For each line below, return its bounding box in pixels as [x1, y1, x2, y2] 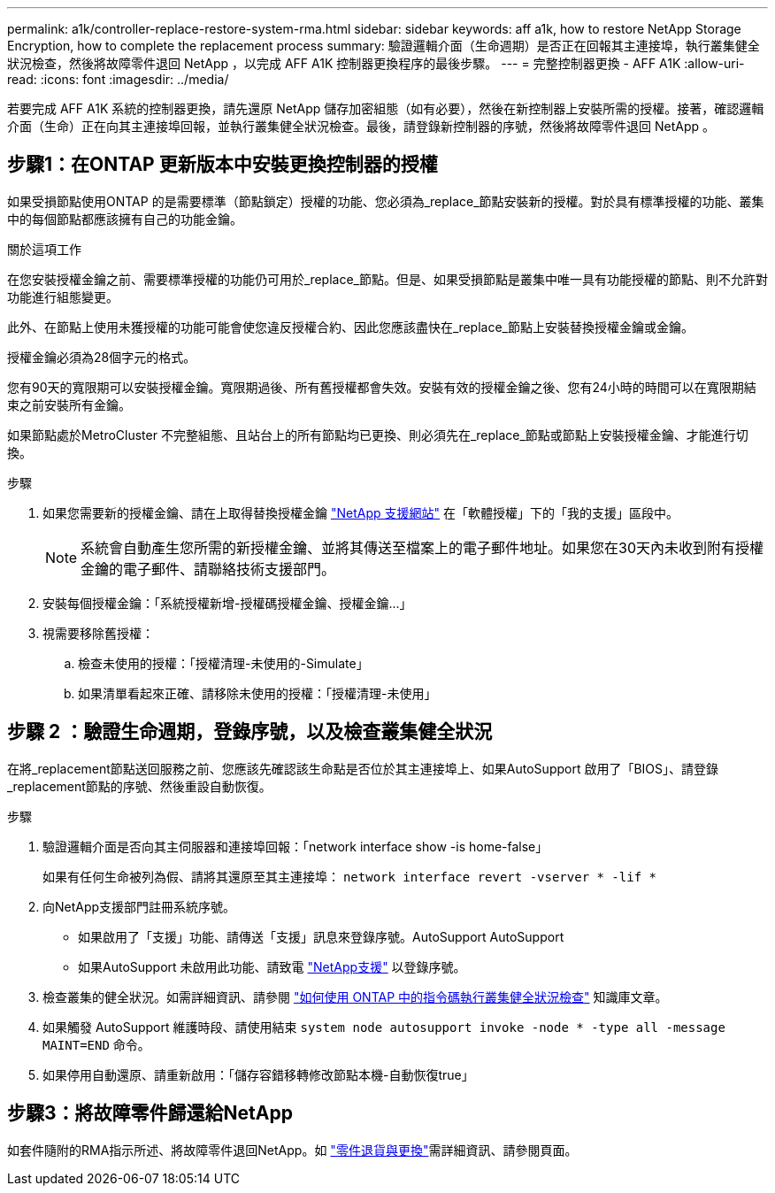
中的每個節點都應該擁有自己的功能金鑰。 [7, 211, 242, 227]
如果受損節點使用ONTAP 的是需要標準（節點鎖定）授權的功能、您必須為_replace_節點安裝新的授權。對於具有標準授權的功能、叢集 [7, 193, 764, 209]
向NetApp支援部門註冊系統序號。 [42, 898, 236, 914]
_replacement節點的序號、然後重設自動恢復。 [7, 778, 272, 794]
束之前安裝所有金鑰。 [7, 396, 131, 412]
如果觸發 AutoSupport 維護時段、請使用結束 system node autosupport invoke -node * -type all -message [42, 1019, 725, 1035]
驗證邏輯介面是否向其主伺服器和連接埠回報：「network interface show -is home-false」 [42, 838, 549, 854]
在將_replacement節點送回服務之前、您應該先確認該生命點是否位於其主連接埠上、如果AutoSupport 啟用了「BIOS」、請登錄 [7, 760, 719, 776]
